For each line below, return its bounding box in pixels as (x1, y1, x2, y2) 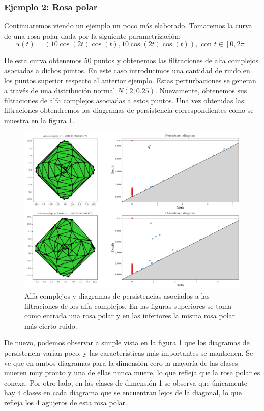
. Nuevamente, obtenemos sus (155, 85, 247, 96)
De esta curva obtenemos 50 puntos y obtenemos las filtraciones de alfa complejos (4, 55, 259, 66)
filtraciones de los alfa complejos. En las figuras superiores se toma (24, 300, 232, 311)
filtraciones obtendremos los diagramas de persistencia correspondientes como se (4, 105, 254, 115)
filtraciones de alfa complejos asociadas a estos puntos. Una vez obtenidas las (4, 95, 244, 105)
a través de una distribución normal (4, 85, 115, 96)
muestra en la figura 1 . (4, 114, 75, 125)
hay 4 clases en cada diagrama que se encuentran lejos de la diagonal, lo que (4, 387, 242, 398)
